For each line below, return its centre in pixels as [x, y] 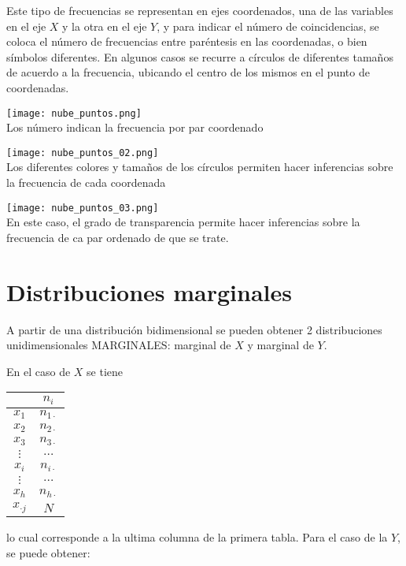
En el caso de [39, 371]
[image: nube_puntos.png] [74, 113]
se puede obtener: [48, 552]
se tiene [105, 371]
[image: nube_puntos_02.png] [83, 153]
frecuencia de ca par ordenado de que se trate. [118, 237]
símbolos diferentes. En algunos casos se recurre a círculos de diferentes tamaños [200, 56]
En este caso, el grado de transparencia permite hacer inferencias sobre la [183, 222]
